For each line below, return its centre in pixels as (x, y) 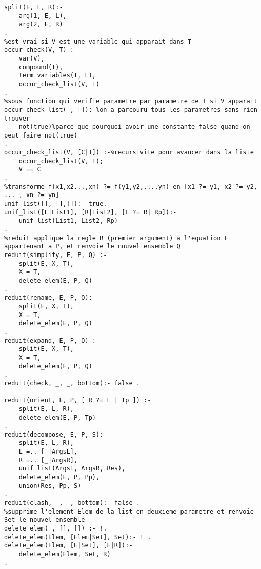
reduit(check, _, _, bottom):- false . (72, 383)
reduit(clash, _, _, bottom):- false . (72, 503)
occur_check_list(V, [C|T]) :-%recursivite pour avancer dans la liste (129, 153)
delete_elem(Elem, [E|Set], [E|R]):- (68, 546)
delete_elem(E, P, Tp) (57, 417)
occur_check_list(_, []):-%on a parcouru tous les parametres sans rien (131, 110)
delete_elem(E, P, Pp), (59, 477)
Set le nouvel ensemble (45, 520)
